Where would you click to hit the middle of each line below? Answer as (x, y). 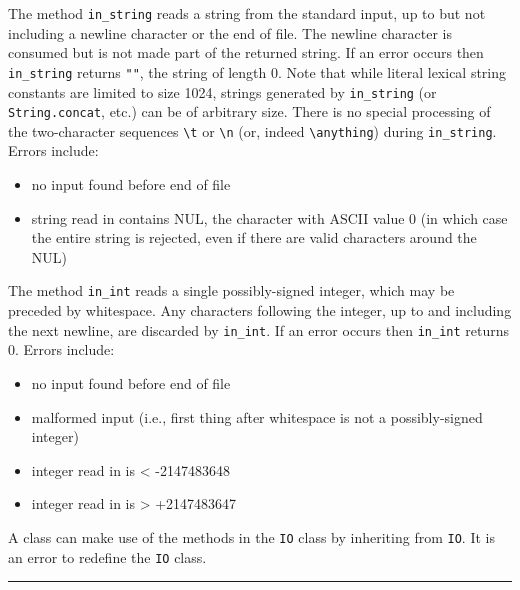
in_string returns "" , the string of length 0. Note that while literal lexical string (257, 71)
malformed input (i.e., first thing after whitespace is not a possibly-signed (257, 416)
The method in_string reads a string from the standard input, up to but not (247, 13)
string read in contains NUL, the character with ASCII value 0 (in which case (269, 217)
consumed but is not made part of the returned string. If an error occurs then (246, 52)
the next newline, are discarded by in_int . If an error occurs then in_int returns (259, 329)
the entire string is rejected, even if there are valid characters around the (254, 237)
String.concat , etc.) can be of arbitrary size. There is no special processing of (249, 111)
